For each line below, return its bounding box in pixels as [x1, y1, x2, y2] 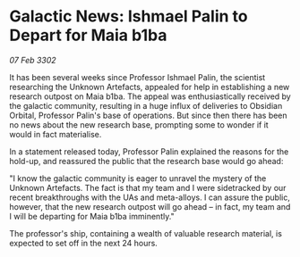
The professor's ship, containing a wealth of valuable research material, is [9, 228, 282, 238]
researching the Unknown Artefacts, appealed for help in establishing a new [9, 81, 290, 92]
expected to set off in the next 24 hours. [9, 237, 159, 248]
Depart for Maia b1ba [9, 25, 167, 46]
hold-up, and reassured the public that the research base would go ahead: [9, 155, 284, 166]
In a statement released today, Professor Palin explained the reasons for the [9, 145, 289, 157]
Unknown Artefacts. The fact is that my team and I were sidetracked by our [9, 182, 287, 193]
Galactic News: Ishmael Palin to [9, 6, 248, 27]
